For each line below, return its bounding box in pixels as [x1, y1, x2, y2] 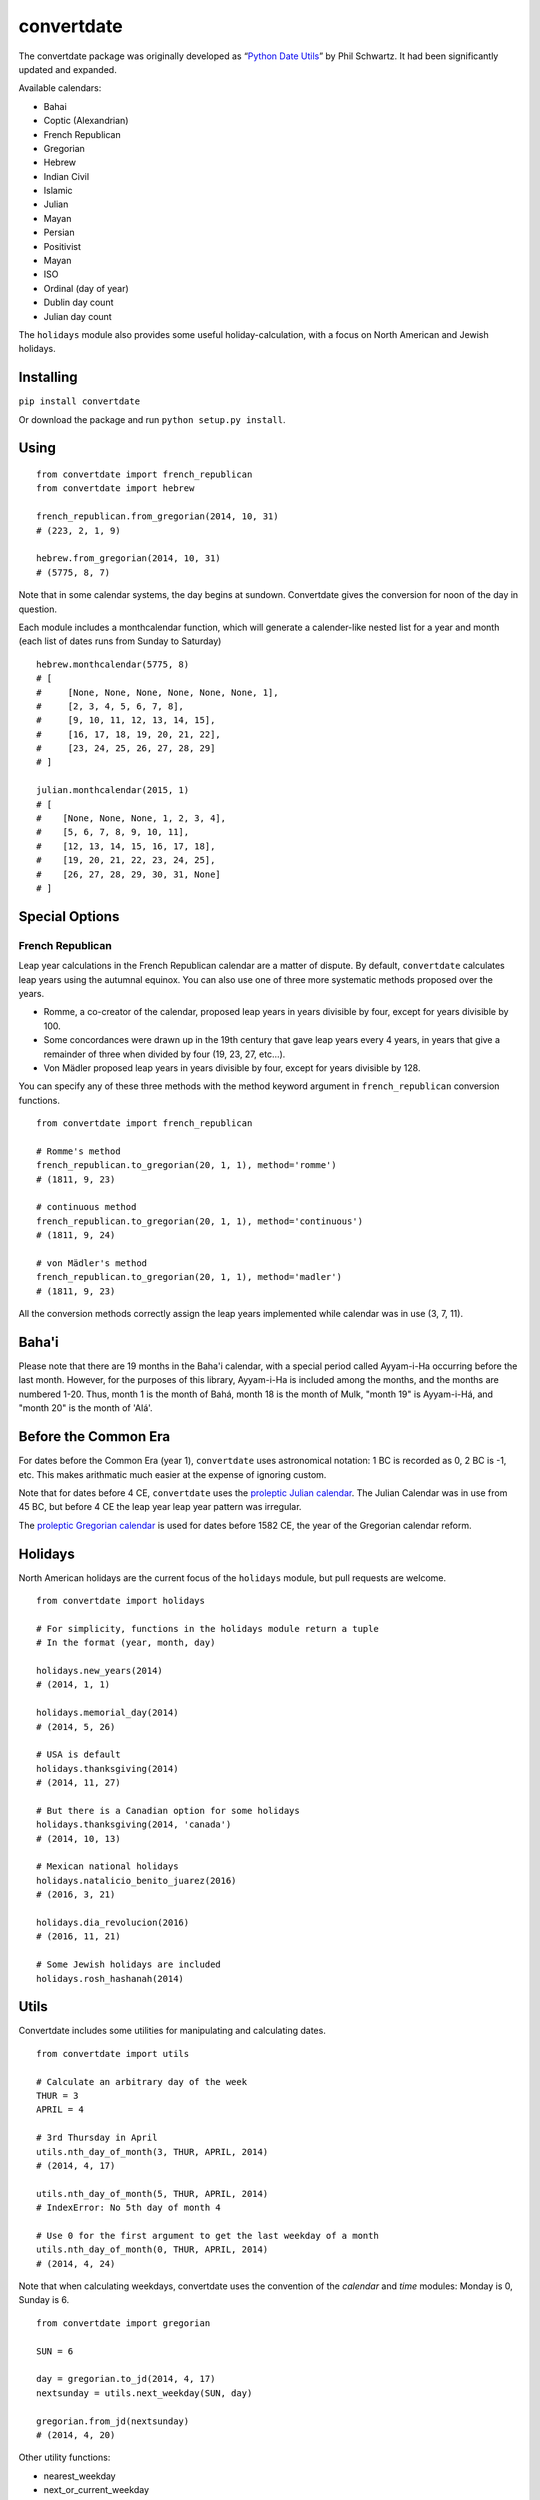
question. [18, 603, 58, 615]
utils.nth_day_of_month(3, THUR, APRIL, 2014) [36, 2146, 269, 2157]
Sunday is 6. [18, 2294, 70, 2306]
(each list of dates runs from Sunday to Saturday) [18, 635, 222, 647]
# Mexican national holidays [36, 1861, 179, 1872]
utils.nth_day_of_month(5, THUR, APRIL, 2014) [36, 2188, 269, 2199]
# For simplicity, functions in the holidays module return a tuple [36, 1623, 379, 1634]
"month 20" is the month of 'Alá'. [18, 1402, 154, 1414]
